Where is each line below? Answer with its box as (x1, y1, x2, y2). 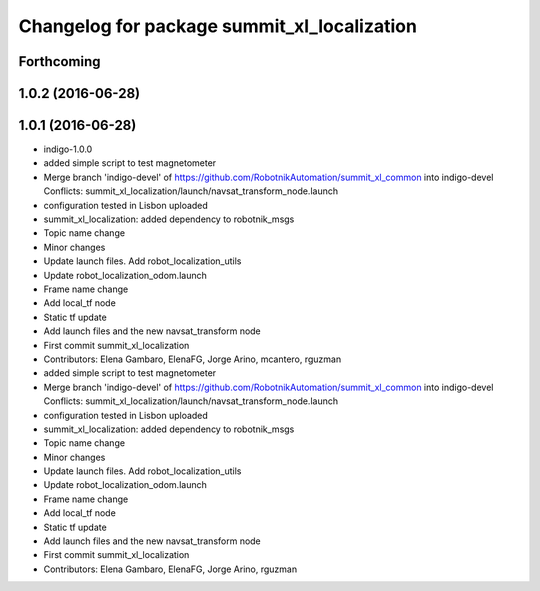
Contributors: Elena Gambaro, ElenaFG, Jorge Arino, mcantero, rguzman (43, 353, 342, 365)
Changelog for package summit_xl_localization (18, 15, 417, 37)
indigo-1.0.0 (43, 143, 93, 155)
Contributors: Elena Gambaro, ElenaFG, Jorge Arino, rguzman (43, 563, 298, 575)
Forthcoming (18, 53, 101, 70)
